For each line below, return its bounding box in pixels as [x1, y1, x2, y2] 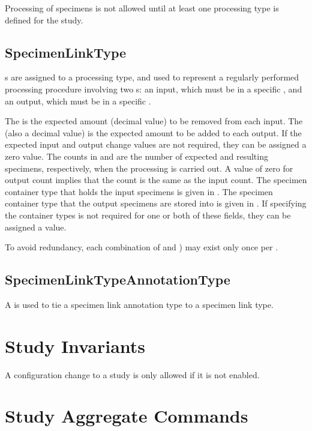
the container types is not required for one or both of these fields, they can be [5, 208, 291, 221]
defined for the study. [5, 13, 83, 26]
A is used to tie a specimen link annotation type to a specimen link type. [5, 298, 274, 310]
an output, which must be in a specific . [5, 94, 151, 107]
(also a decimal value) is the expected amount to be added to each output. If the [5, 126, 302, 139]
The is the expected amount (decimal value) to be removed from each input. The [5, 115, 303, 127]
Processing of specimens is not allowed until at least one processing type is [5, 2, 279, 14]
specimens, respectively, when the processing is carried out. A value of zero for [5, 161, 293, 174]
